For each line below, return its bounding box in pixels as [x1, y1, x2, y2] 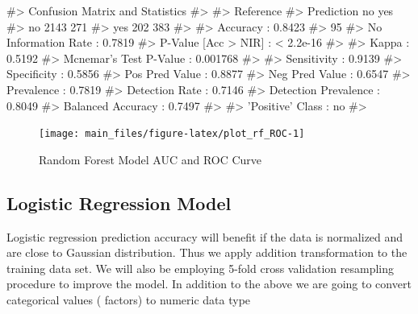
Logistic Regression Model [6, 190, 232, 215]
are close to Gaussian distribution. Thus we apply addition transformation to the [6, 244, 408, 261]
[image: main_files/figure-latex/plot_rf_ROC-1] [39, 128, 305, 140]
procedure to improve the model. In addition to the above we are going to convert [6, 275, 412, 292]
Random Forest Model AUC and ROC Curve [39, 151, 262, 167]
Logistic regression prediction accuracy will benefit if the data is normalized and [6, 228, 403, 245]
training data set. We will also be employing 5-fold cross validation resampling [6, 259, 395, 276]
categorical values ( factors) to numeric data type [6, 291, 251, 308]
